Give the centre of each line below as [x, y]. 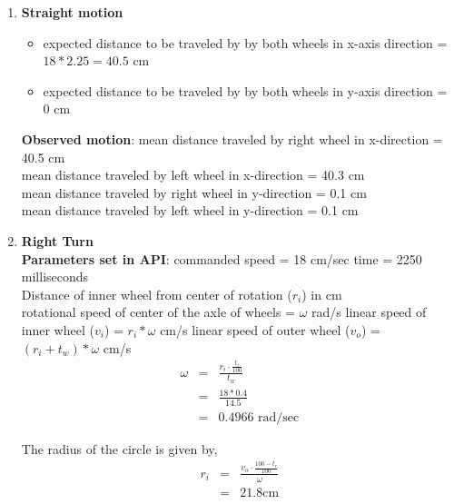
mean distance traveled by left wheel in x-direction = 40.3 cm [193, 175]
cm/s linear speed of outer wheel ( [255, 329]
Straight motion [72, 12]
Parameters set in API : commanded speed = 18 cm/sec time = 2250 [222, 258]
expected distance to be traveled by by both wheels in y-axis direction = [245, 90]
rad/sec [279, 417]
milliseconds [55, 277]
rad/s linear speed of [369, 312]
